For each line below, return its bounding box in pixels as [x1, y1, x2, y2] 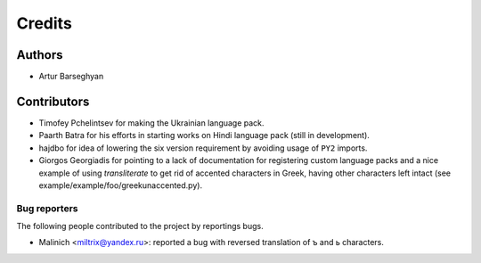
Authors [16, 47, 63, 62]
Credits [16, 13, 73, 33]
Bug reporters [16, 201, 78, 214]
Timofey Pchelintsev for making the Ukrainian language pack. [38, 117, 265, 128]
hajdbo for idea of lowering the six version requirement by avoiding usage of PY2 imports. [38, 143, 368, 153]
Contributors [16, 94, 90, 109]
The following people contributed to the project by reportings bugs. [16, 221, 264, 232]
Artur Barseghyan [38, 71, 104, 82]
